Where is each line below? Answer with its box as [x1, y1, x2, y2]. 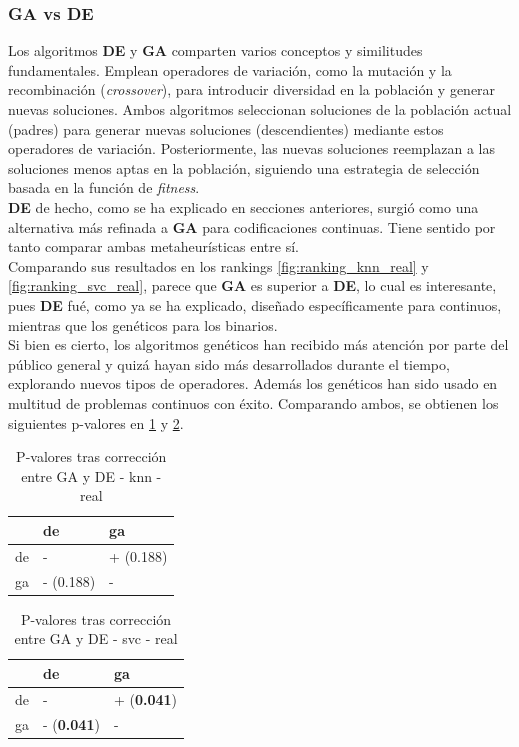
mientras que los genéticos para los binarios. [8, 314, 278, 335]
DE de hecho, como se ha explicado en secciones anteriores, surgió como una [8, 196, 479, 217]
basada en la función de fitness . [8, 177, 200, 198]
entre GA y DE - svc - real [14, 628, 178, 649]
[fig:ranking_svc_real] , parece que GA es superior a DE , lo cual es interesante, [8, 275, 497, 296]
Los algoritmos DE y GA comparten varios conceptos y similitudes [8, 40, 423, 61]
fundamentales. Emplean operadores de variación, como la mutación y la [8, 59, 452, 80]
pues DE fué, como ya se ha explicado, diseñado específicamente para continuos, [8, 294, 502, 315]
